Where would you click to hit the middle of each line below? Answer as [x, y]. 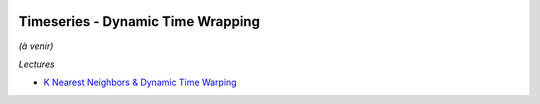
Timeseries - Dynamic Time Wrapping [139, 21]
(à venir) [36, 46]
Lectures [36, 64]
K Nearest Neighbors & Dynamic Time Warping [140, 82]
